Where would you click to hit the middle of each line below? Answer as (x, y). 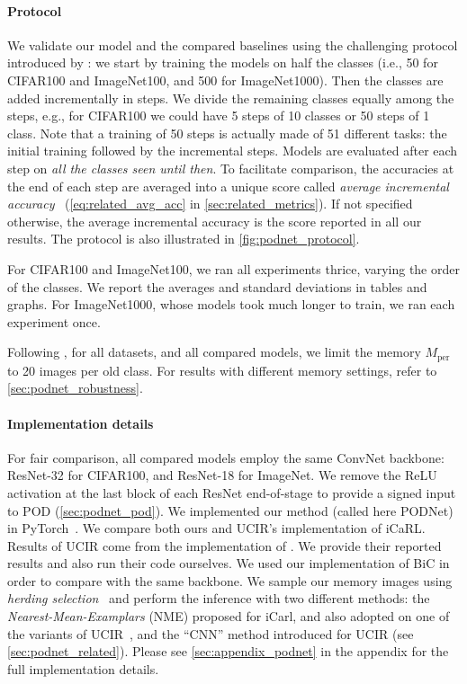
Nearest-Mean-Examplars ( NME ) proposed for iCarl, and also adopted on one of (229, 616)
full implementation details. (83, 668)
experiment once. (54, 321)
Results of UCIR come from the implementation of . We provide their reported (225, 545)
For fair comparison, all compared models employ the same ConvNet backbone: (226, 457)
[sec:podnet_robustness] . (75, 388)
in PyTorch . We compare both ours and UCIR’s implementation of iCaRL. (216, 528)
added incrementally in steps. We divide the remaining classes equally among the (231, 98)
